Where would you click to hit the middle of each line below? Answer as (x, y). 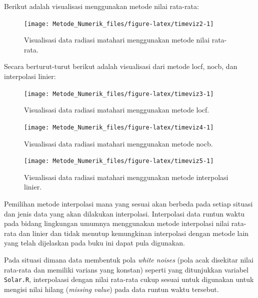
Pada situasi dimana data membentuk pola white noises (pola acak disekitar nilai (129, 259)
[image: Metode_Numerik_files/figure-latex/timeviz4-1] (119, 127)
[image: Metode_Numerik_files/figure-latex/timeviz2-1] (119, 24)
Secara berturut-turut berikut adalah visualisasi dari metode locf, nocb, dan (121, 66)
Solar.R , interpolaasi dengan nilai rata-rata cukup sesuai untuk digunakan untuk (129, 279)
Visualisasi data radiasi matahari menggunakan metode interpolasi (126, 177)
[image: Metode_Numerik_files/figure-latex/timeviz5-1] (119, 161)
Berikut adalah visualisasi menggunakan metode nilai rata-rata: (101, 6)
